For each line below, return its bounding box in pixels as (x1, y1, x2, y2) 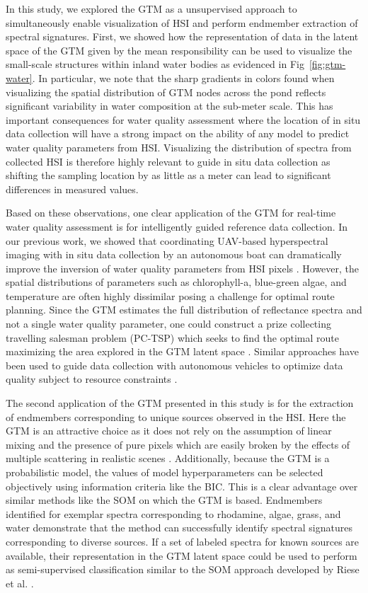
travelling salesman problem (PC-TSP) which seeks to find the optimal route (6, 330, 339, 345)
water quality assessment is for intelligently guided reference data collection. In (6, 219, 348, 234)
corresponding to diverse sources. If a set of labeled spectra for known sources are (6, 534, 360, 548)
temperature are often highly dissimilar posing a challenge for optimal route (6, 288, 335, 303)
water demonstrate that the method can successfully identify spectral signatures (6, 520, 352, 535)
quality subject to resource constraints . (6, 372, 178, 386)
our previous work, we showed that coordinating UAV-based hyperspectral (6, 233, 328, 248)
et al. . (6, 575, 34, 590)
